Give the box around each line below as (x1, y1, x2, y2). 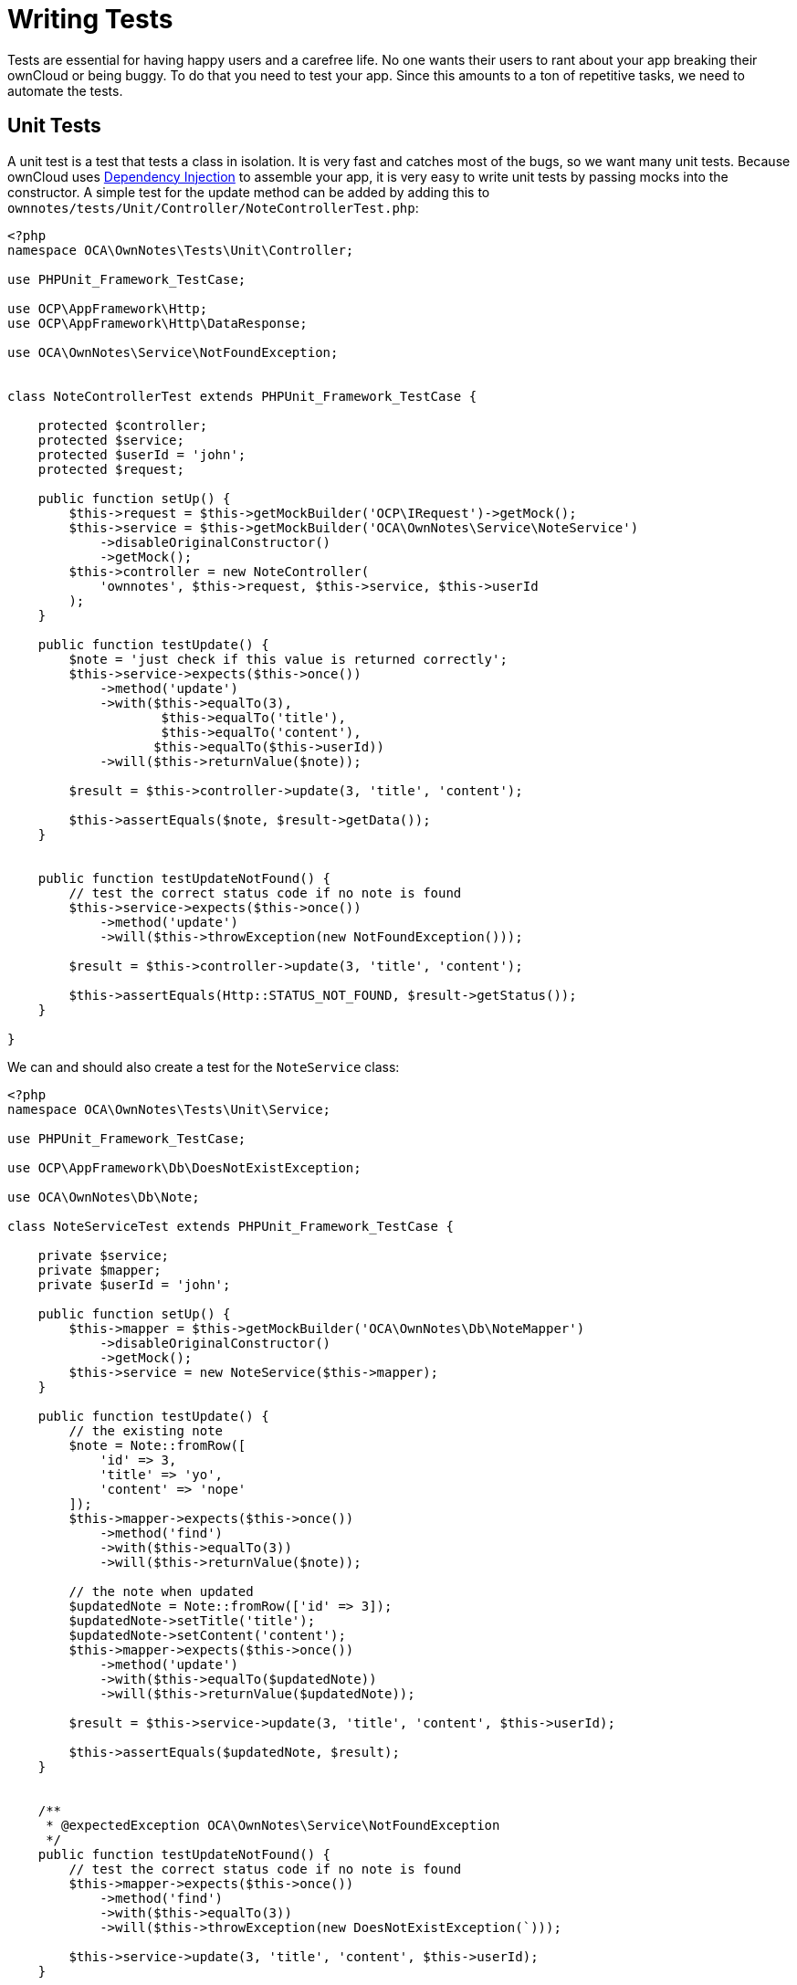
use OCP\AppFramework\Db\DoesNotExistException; (7, 1160, 362, 1175)
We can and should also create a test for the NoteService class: (7, 1058, 400, 1075)
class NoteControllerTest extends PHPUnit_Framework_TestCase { (7, 388, 477, 404)
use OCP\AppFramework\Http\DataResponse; (7, 315, 308, 331)
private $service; (37, 1247, 170, 1263)
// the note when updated (68, 1583, 254, 1599)
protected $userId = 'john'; (37, 446, 246, 462)
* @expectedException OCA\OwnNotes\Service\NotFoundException (46, 1817, 500, 1833)
